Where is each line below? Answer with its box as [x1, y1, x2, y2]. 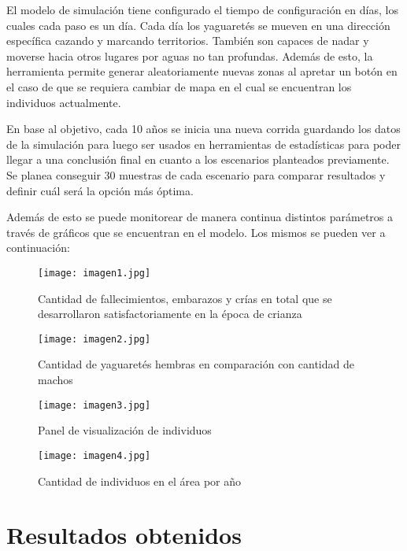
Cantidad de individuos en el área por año [38, 472, 242, 489]
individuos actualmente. [6, 94, 121, 110]
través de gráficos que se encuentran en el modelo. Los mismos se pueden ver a [6, 224, 386, 240]
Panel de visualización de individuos [38, 422, 212, 438]
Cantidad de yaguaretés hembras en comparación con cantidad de [38, 356, 354, 372]
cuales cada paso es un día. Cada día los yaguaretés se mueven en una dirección [6, 17, 390, 33]
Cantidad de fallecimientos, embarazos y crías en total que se [38, 290, 332, 306]
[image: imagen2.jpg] [38, 333, 151, 345]
